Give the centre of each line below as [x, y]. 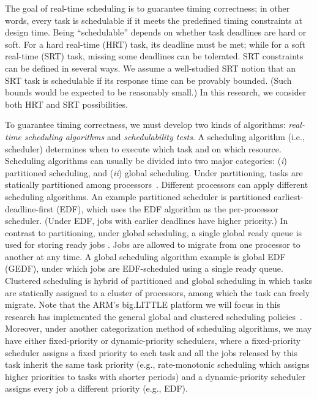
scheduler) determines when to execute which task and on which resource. [143, 148]
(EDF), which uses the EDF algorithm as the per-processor [168, 208]
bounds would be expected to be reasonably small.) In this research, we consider [156, 92]
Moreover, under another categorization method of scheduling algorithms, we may [158, 328]
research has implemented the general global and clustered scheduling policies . [154, 316]
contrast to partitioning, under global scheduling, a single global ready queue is [154, 232]
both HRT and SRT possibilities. [66, 104]
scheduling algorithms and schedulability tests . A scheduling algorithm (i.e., [164, 136]
